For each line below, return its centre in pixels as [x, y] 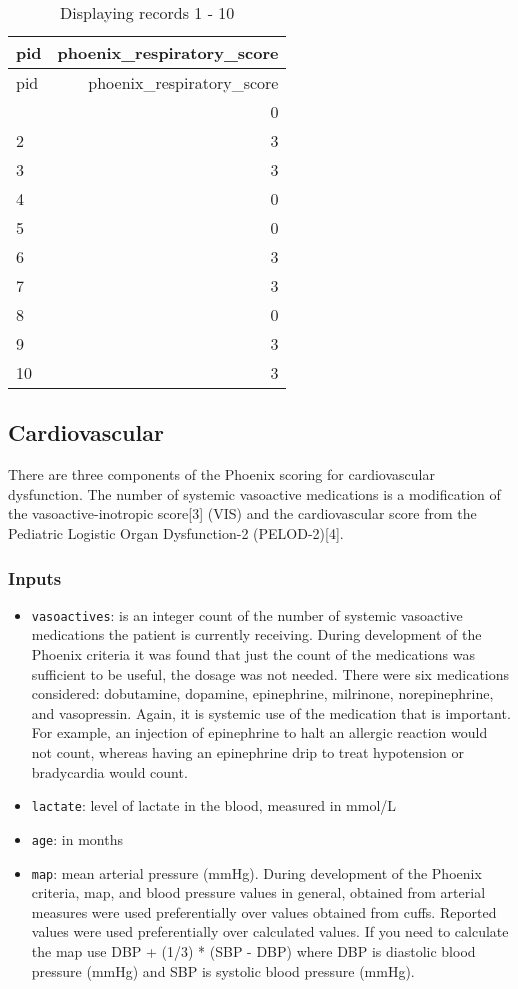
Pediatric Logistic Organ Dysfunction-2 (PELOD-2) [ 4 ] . [176, 532]
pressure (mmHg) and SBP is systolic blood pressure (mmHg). [223, 970]
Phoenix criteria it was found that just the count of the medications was [253, 654]
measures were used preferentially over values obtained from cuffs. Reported [264, 911]
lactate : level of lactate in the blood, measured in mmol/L [214, 805]
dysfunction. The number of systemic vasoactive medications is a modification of [254, 493]
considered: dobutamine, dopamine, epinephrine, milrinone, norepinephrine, [262, 693]
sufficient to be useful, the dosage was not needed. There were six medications [270, 673]
